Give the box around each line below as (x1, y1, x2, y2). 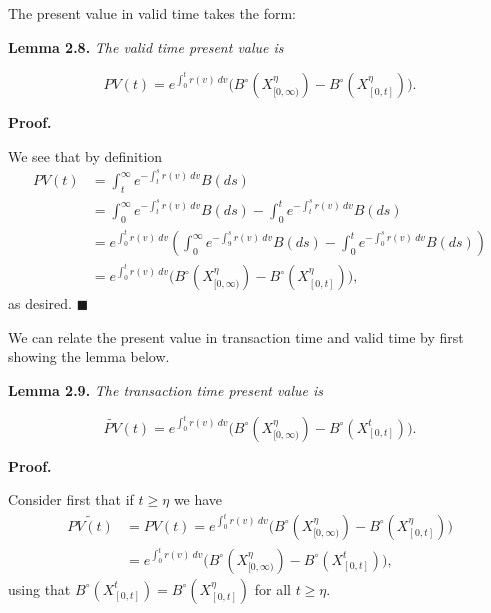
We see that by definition (8, 145, 163, 166)
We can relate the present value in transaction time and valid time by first (8, 326, 464, 347)
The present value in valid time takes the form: (8, 3, 296, 23)
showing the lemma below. (8, 346, 170, 367)
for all (254, 578, 291, 599)
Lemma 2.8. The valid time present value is (8, 36, 284, 57)
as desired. (8, 293, 72, 314)
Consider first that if (8, 489, 134, 510)
